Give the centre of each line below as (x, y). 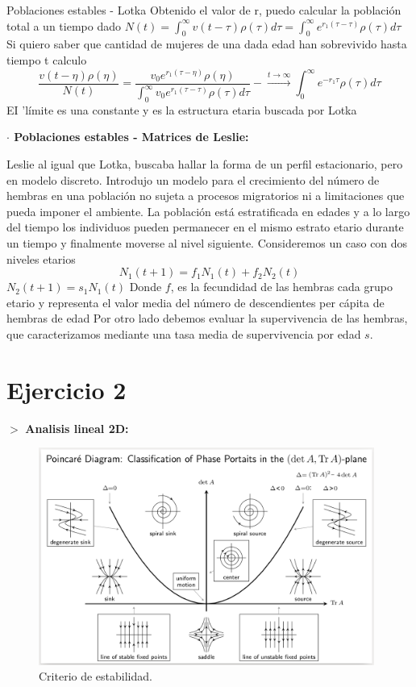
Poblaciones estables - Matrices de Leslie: (131, 137)
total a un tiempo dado (64, 25)
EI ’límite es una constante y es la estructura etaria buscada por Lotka (182, 109)
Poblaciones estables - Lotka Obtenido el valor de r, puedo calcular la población (204, 10)
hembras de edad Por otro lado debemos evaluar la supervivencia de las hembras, (207, 318)
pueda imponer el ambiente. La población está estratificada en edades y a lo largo (208, 211)
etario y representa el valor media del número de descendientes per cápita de (196, 302)
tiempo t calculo (47, 59)
